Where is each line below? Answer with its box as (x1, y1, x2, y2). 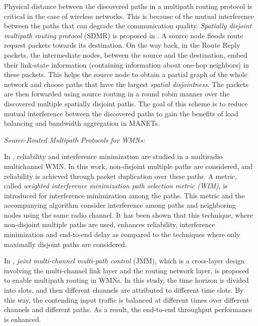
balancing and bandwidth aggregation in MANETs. (4, 118, 160, 128)
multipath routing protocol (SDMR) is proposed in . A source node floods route (4, 30, 243, 40)
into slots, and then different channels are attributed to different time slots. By (4, 285, 244, 295)
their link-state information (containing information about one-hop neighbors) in (4, 59, 249, 70)
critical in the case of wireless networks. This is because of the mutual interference (4, 10, 254, 21)
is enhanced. (4, 314, 41, 324)
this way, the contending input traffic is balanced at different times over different (4, 294, 250, 305)
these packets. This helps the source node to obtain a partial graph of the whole (4, 69, 248, 80)
